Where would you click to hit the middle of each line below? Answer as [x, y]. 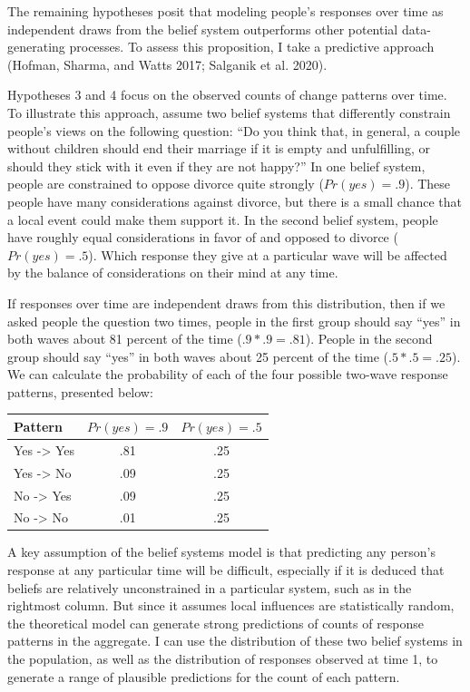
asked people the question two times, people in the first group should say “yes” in [234, 321]
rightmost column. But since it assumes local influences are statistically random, [231, 605]
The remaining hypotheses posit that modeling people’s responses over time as [225, 11]
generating [36, 47]
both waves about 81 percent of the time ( [125, 339]
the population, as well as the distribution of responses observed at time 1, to [223, 658]
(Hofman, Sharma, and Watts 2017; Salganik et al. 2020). [167, 64]
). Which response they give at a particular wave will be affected [268, 254]
